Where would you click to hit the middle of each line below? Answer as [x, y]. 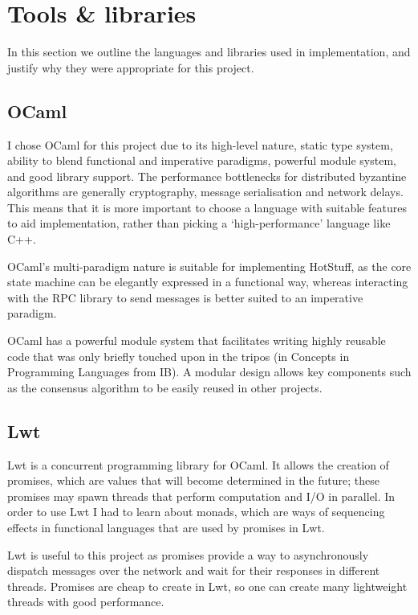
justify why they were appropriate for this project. [131, 67]
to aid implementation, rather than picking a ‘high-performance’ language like [199, 223]
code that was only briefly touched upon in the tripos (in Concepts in [179, 356]
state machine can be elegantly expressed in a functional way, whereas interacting [208, 282]
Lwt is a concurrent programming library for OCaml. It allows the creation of [198, 464]
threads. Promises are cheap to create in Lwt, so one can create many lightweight [207, 586]
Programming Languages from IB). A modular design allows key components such [209, 372]
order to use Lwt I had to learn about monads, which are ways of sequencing [196, 512]
